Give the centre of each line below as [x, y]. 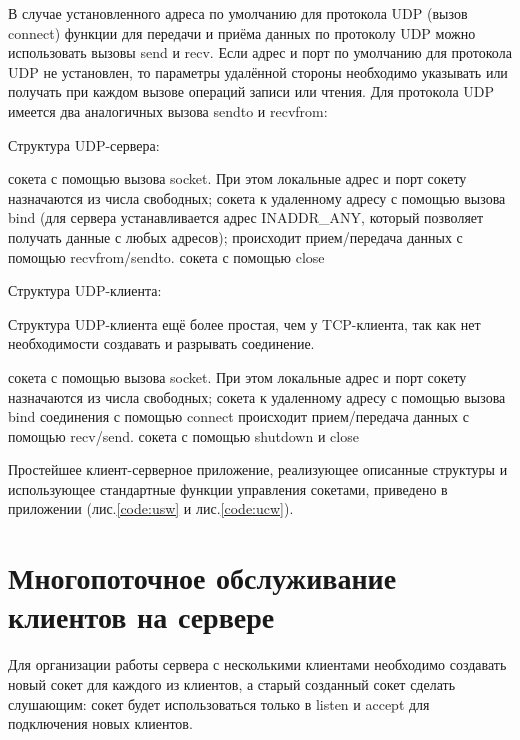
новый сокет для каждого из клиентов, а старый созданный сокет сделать [232, 683]
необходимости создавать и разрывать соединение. [161, 343]
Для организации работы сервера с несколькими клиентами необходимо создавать [257, 664]
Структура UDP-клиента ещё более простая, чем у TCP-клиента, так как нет [244, 323]
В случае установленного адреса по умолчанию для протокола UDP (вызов [238, 13]
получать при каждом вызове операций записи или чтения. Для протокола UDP [251, 91]
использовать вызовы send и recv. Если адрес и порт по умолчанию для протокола [260, 52]
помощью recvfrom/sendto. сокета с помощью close [166, 256]
